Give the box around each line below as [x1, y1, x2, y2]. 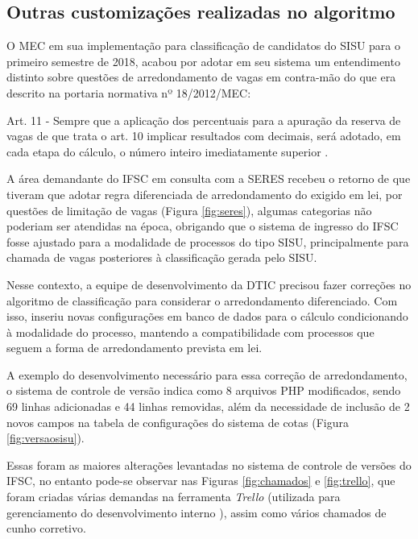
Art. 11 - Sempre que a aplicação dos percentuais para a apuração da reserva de [6, 111, 401, 128]
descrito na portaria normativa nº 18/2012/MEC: [6, 84, 251, 101]
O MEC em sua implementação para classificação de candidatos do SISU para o [6, 37, 401, 54]
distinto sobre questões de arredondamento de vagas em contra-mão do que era [6, 68, 396, 85]
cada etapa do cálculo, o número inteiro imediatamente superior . [6, 143, 329, 160]
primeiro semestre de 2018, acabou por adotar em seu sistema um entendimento [6, 52, 400, 69]
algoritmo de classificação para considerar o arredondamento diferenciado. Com [6, 292, 398, 309]
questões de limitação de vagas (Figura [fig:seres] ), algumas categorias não [6, 201, 372, 218]
